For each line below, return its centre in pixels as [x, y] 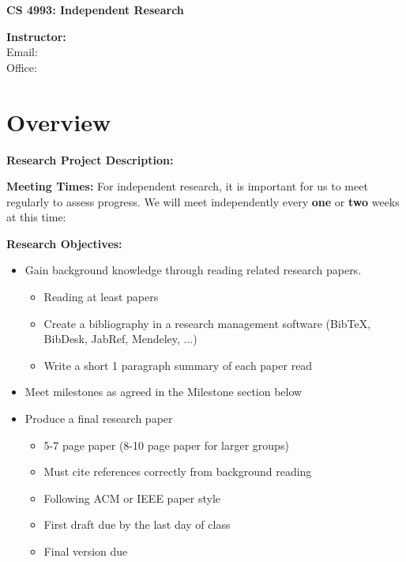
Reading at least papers [101, 297]
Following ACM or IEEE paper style [132, 498]
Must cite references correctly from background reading [178, 471]
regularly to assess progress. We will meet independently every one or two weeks [203, 201]
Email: [22, 52]
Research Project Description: [90, 159]
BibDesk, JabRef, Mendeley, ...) [120, 339]
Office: [22, 67]
